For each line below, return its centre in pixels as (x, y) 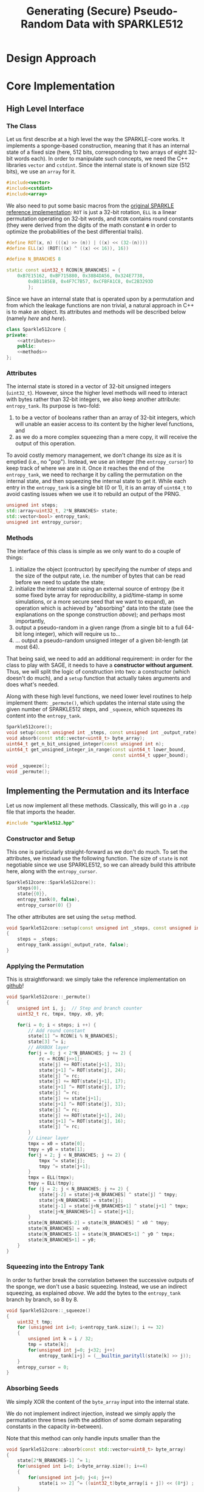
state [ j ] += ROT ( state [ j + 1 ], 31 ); (82, 1064)
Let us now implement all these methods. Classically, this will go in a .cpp (98, 805)
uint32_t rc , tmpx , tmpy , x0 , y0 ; (61, 1014)
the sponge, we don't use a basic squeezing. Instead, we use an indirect (97, 1286)
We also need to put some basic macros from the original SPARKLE (90, 206)
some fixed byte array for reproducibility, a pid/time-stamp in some (99, 595)
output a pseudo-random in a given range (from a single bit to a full (99, 627)
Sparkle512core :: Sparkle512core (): (51, 883)
